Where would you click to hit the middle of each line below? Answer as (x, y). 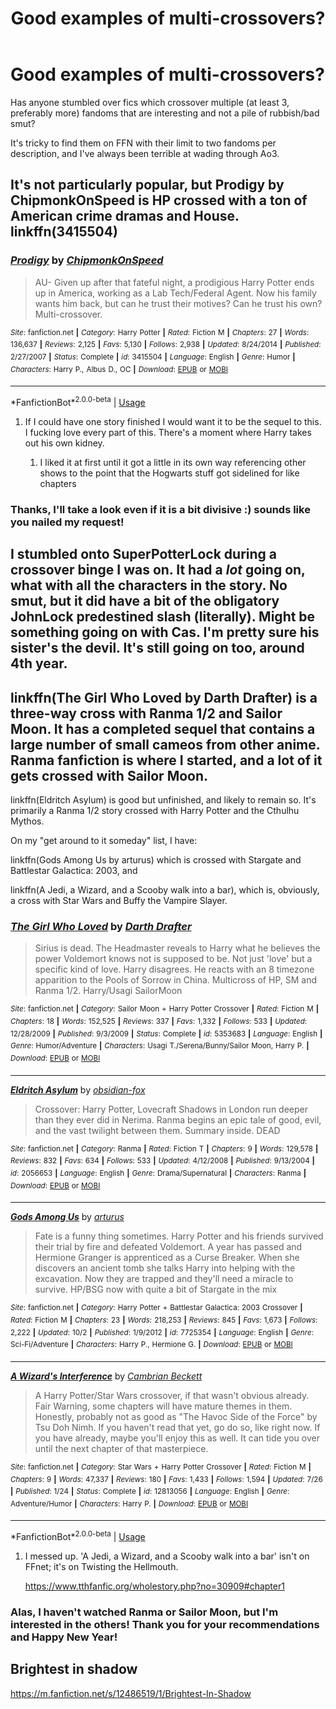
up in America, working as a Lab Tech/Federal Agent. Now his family (175, 293)
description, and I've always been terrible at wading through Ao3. (145, 153)
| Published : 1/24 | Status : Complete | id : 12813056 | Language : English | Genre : (150, 1492)
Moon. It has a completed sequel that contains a (163, 728)
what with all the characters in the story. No (149, 585)
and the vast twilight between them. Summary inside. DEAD (157, 1130)
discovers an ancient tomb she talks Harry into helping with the (165, 1268)
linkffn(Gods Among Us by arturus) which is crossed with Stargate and (156, 860)
